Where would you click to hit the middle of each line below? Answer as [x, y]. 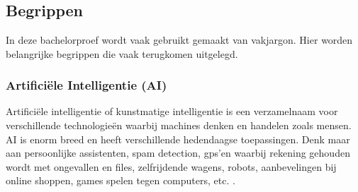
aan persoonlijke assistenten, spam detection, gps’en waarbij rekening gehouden [178, 153]
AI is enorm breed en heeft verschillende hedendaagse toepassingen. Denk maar [178, 139]
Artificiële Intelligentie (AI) [86, 85]
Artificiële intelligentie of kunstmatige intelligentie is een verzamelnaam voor [172, 111]
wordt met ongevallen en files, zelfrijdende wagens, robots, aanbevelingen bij [171, 166]
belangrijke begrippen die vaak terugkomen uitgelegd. [122, 53]
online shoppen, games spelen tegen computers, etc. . [121, 180]
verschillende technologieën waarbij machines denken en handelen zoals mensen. [179, 125]
